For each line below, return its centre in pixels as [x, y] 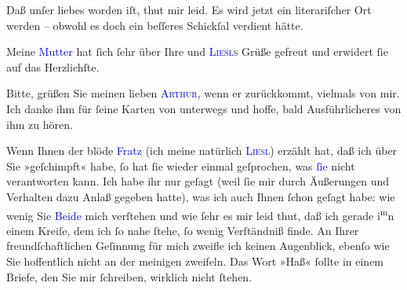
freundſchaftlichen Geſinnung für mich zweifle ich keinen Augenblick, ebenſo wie [198, 246]
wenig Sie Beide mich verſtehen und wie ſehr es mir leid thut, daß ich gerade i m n [200, 214]
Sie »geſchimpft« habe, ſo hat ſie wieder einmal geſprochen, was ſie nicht [181, 165]
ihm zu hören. [40, 124]
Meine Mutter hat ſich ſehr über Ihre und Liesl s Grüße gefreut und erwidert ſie [197, 51]
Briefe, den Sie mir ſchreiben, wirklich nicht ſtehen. [129, 276]
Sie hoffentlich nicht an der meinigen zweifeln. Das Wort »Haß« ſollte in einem [195, 261]
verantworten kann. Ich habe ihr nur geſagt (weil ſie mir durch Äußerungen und [198, 181]
